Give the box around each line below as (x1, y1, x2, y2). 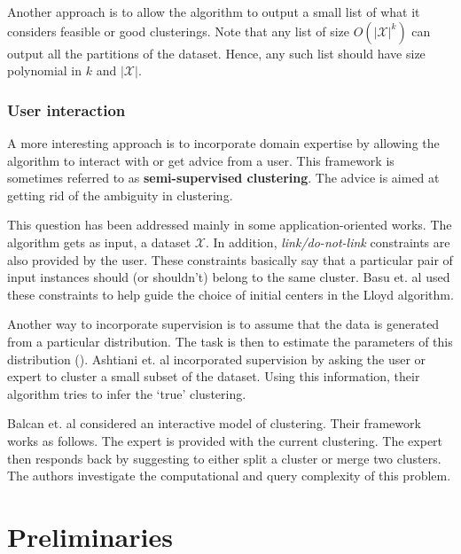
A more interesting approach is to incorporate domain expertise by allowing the (7, 134, 440, 152)
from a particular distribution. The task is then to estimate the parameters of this (7, 332, 453, 350)
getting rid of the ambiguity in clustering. (7, 185, 233, 204)
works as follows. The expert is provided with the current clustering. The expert (7, 431, 443, 449)
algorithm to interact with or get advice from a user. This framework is (7, 151, 395, 169)
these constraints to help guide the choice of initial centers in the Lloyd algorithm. (7, 285, 454, 303)
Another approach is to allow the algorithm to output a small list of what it (7, 3, 420, 20)
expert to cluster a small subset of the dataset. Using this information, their (7, 367, 420, 386)
